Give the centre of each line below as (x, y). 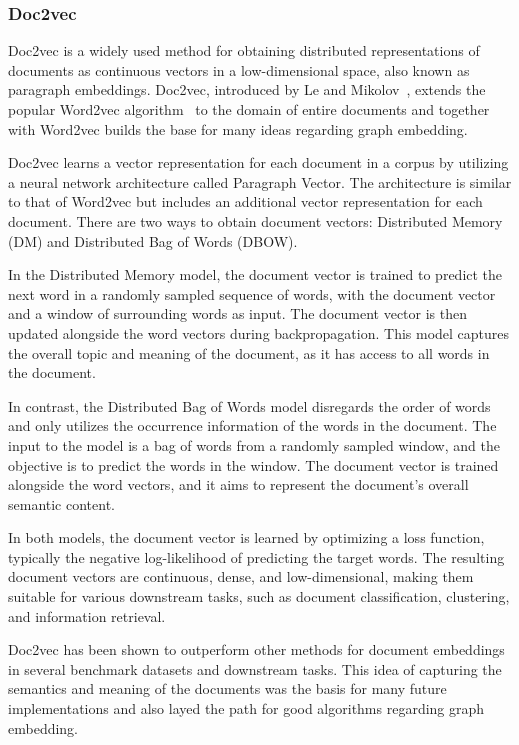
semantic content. (62, 503)
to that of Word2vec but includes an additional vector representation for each (245, 201)
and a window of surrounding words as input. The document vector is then (237, 313)
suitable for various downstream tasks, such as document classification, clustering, (259, 596)
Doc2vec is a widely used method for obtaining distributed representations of (244, 50)
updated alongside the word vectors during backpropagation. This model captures (259, 332)
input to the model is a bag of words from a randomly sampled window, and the (254, 444)
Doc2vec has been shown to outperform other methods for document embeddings (256, 649)
